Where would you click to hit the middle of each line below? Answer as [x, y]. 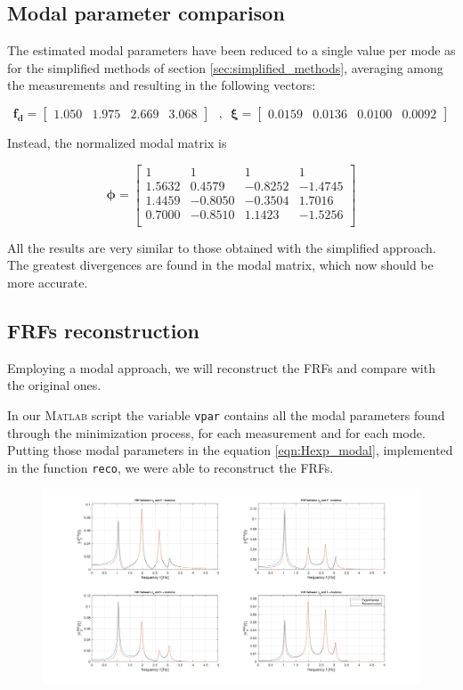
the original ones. [54, 385]
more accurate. [48, 282]
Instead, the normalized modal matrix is [117, 142]
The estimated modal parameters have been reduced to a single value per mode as [231, 50]
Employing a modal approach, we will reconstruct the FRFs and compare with [221, 367]
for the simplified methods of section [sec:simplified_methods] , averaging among [225, 67]
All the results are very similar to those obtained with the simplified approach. [222, 247]
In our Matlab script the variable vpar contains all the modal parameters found [226, 414]
